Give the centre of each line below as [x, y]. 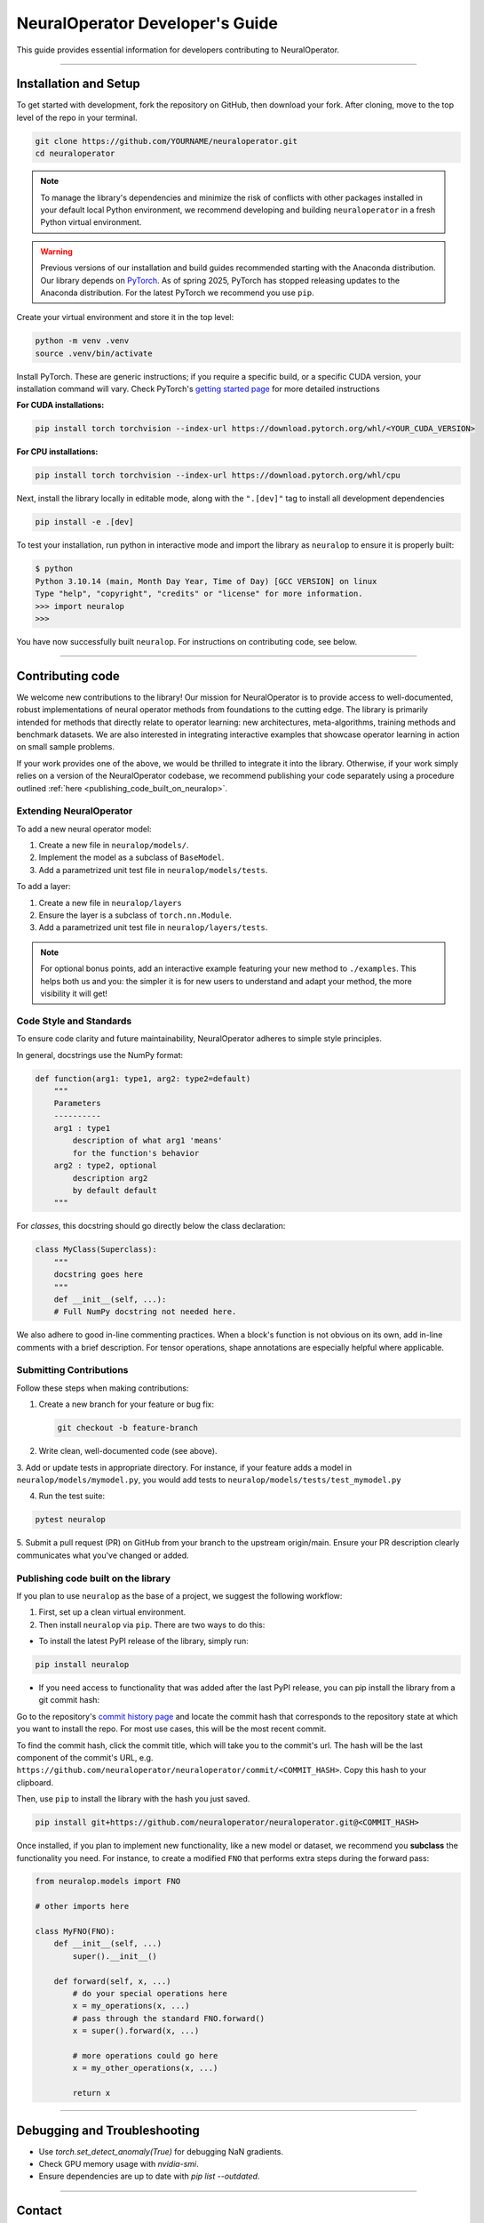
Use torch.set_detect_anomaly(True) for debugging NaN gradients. [161, 2151]
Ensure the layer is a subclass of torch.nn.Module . [135, 915]
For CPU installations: [57, 452]
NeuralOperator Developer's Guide [147, 23]
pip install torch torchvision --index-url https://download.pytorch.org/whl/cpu [218, 475]
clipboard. [35, 1782]
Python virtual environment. [91, 222]
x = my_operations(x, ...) [131, 2006]
